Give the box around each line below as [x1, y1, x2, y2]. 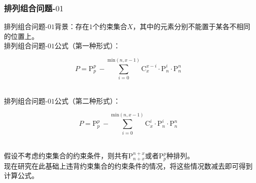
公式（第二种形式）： [54, 95, 120, 106]
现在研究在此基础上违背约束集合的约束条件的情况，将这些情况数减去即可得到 [4, 160, 253, 171]
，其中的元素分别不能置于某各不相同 [133, 21, 251, 32]
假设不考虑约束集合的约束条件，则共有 [4, 150, 128, 161]
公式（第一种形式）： [54, 40, 120, 51]
